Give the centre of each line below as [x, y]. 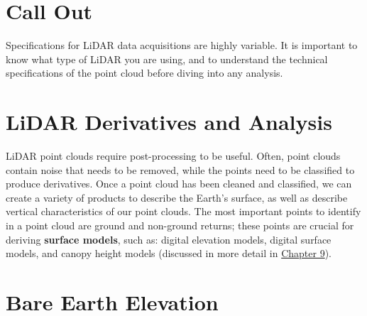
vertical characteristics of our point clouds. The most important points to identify [183, 211]
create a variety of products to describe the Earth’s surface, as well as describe [177, 197]
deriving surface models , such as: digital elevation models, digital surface [169, 239]
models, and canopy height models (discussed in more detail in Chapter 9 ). [169, 253]
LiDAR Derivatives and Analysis [169, 122]
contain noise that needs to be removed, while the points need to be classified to [180, 169]
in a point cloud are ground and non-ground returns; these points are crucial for [180, 225]
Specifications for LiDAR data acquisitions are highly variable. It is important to [182, 45]
